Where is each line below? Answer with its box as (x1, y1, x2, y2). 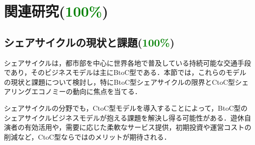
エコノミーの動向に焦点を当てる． (31, 86, 142, 97)
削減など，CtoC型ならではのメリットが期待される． (4, 131, 171, 142)
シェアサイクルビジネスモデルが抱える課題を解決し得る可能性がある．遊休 (4, 112, 244, 122)
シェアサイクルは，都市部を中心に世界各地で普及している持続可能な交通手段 (4, 57, 251, 68)
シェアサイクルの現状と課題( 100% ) (4, 34, 175, 49)
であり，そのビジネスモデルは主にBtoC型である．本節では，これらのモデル (4, 67, 247, 77)
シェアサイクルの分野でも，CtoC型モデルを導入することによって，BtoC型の (4, 102, 248, 113)
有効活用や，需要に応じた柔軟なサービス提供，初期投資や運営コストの (24, 122, 252, 132)
